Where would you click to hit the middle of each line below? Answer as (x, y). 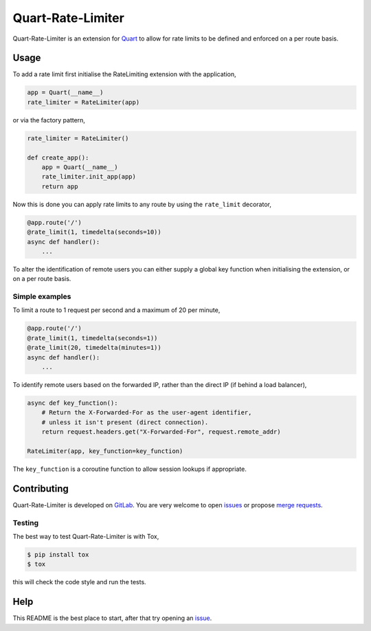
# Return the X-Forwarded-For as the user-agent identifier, (147, 413)
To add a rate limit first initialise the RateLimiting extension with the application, (124, 74)
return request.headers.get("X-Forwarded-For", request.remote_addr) (161, 432)
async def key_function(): (72, 403)
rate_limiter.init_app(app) (89, 177)
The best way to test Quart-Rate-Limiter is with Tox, (86, 536)
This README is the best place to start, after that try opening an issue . (112, 618)
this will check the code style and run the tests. (80, 582)
